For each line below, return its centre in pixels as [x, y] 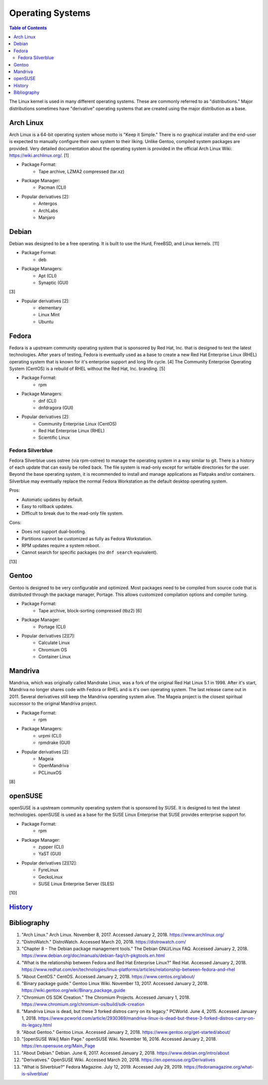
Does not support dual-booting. [54, 532]
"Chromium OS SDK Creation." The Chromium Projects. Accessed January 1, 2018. [106, 997]
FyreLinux [49, 870]
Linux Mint [49, 315]
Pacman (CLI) [52, 187]
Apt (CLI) [48, 276]
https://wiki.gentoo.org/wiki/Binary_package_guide [73, 990]
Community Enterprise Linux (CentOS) [77, 424]
